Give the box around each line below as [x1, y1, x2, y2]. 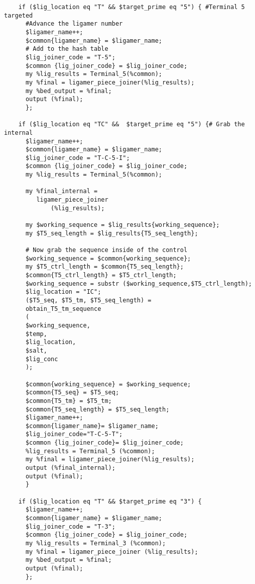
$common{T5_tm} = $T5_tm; [25, 397, 112, 404]
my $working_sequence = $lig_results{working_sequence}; [25, 221, 220, 229]
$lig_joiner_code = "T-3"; [25, 523, 115, 530]
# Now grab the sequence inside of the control [25, 246, 188, 254]
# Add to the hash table [25, 45, 108, 53]
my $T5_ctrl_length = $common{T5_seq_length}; [25, 263, 184, 271]
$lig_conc [25, 355, 58, 363]
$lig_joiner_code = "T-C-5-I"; [25, 154, 130, 161]
